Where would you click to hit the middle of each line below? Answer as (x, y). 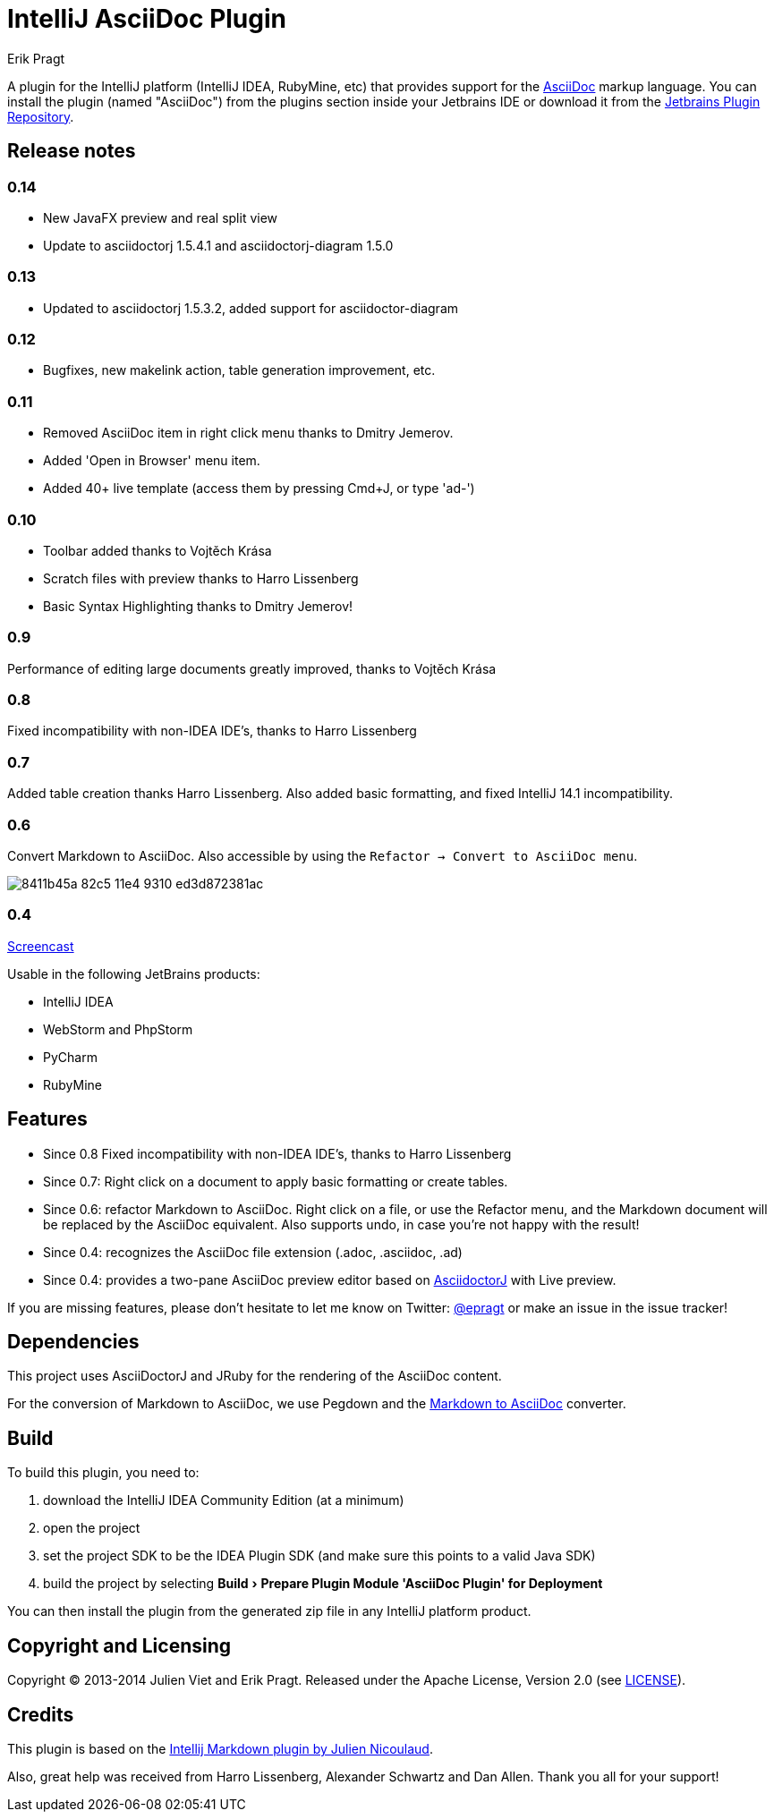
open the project (92, 1528)
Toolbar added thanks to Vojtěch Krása (157, 550)
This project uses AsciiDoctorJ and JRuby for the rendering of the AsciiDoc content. (255, 1376)
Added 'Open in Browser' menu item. (152, 461)
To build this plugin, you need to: (103, 1473)
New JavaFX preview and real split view (161, 217)
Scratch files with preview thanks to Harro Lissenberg (201, 578)
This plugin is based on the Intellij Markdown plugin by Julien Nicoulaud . (220, 1748)
